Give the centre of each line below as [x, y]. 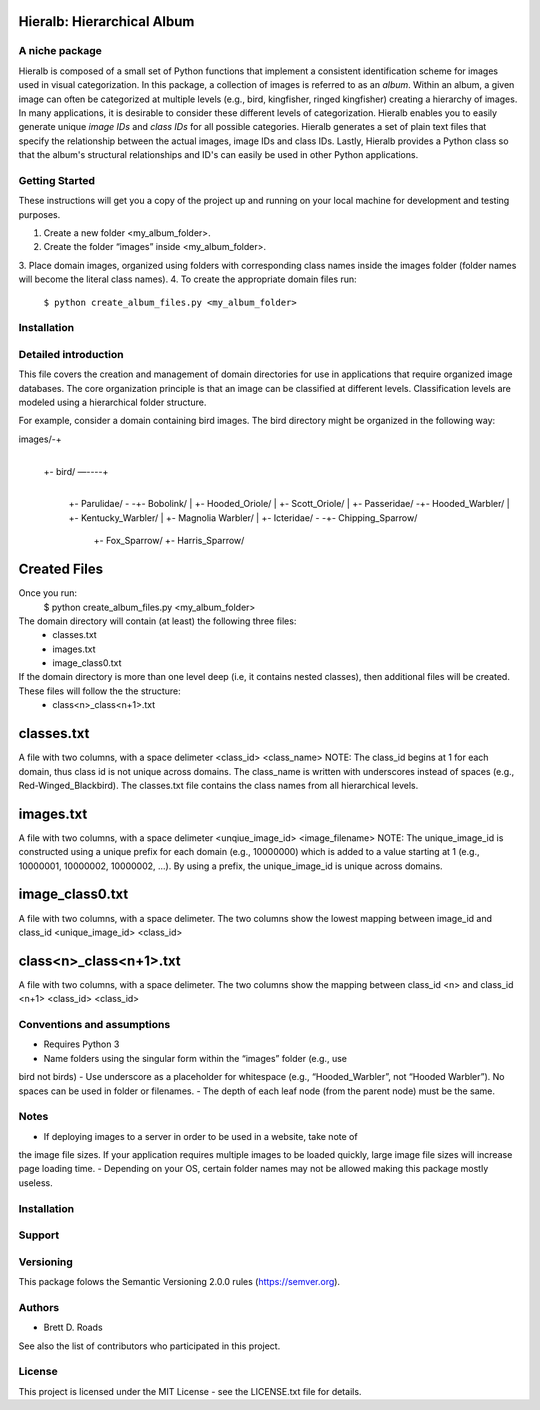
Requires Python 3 [81, 1044]
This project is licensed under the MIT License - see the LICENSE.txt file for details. [190, 1391]
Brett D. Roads [73, 1327]
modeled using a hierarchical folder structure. [112, 402]
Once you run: [48, 593]
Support [39, 1235]
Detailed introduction [71, 354]
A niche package [60, 51]
